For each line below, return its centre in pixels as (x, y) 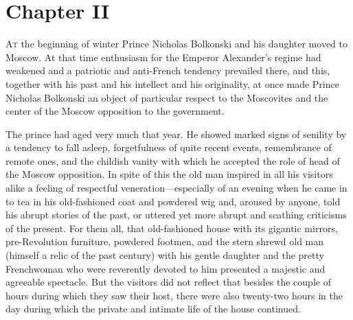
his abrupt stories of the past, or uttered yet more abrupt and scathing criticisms (176, 215)
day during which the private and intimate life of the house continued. (153, 309)
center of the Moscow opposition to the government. (115, 111)
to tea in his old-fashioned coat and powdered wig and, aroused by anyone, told (173, 201)
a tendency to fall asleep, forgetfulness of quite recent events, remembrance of (169, 147)
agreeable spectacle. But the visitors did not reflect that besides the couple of (168, 282)
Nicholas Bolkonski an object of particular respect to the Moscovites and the (167, 97)
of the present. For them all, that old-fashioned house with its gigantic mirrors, (172, 228)
